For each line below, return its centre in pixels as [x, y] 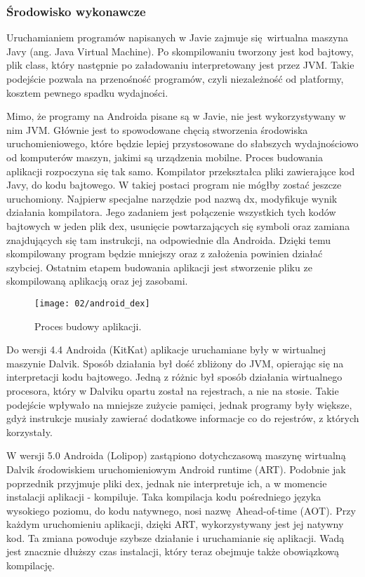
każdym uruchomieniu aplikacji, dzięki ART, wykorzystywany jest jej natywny [175, 524]
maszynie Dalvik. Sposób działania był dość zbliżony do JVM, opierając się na [175, 363]
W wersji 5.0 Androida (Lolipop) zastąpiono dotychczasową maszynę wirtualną [176, 455]
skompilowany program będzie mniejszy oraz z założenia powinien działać [165, 253]
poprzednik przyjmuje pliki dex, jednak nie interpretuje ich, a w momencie [167, 483]
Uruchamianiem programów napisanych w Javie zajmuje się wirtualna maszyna [178, 38]
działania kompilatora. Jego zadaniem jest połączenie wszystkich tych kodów [171, 212]
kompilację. [31, 565]
